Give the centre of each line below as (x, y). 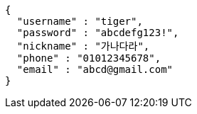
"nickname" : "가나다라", (83, 46)
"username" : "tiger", (80, 21)
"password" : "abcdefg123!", (98, 33)
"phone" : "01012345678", (89, 58)
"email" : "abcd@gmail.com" (95, 69)
